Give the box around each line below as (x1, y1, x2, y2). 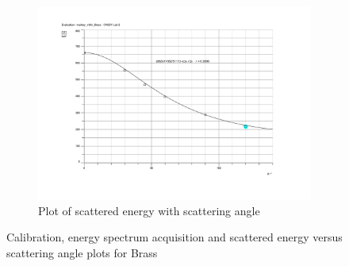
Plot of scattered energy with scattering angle (38, 202, 260, 218)
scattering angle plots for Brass (6, 245, 158, 260)
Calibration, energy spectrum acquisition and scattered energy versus (6, 229, 343, 245)
